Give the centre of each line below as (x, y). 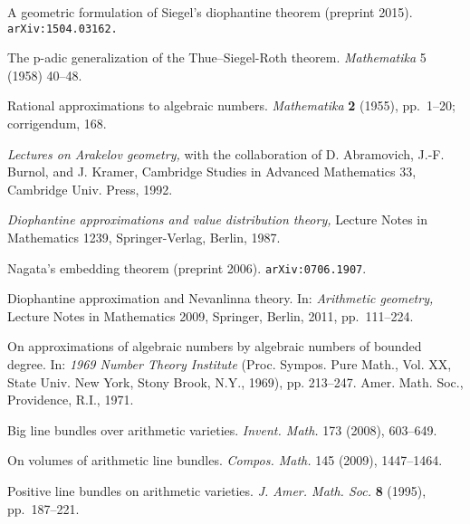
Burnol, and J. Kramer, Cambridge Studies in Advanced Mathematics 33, (212, 171)
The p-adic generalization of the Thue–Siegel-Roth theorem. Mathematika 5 (217, 57)
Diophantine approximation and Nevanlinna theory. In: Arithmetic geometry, (221, 298)
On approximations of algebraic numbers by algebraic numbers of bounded (215, 346)
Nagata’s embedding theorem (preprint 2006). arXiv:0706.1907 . (187, 267)
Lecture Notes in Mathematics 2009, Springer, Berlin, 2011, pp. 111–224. (211, 315)
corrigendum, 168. (57, 124)
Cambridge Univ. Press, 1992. (90, 189)
